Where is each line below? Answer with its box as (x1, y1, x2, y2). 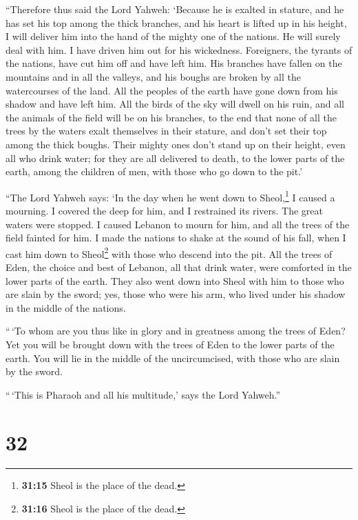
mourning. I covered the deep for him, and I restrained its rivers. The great (6, 203, 323, 217)
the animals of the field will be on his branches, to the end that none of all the (6, 110, 337, 124)
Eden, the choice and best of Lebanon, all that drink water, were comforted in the (6, 260, 352, 274)
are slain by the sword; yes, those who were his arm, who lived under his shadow (6, 287, 346, 301)
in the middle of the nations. (6, 300, 126, 314)
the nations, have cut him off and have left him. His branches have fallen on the (6, 56, 342, 70)
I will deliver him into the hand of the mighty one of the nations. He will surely (6, 29, 341, 43)
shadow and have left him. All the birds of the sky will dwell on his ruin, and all (6, 97, 344, 111)
